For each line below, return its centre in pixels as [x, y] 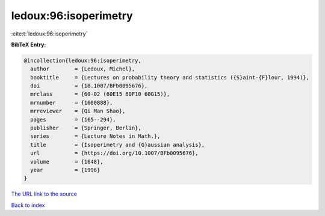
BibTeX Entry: [29, 45]
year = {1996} [65, 170]
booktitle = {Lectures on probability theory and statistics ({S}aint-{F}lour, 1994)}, [170, 77]
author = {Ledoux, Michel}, [83, 69]
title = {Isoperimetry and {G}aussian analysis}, [118, 145]
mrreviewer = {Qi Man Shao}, [78, 111]
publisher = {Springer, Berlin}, [86, 128]
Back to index [28, 205]
